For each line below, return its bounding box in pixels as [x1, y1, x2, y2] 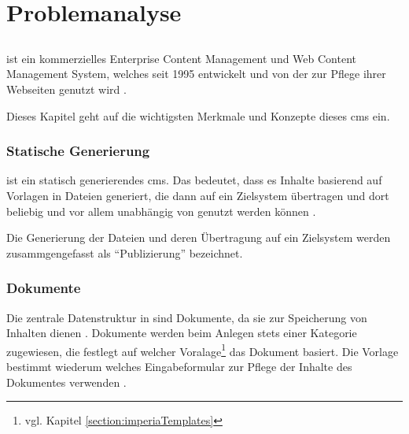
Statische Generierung [6, 141, 150, 161]
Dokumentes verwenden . [6, 373, 127, 390]
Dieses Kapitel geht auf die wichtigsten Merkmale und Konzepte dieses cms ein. [6, 107, 390, 124]
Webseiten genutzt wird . [6, 80, 127, 97]
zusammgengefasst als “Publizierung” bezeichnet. [6, 244, 243, 261]
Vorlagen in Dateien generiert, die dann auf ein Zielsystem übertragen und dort [6, 187, 389, 203]
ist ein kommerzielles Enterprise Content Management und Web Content [6, 50, 357, 66]
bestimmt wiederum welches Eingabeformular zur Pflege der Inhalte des [6, 358, 352, 374]
